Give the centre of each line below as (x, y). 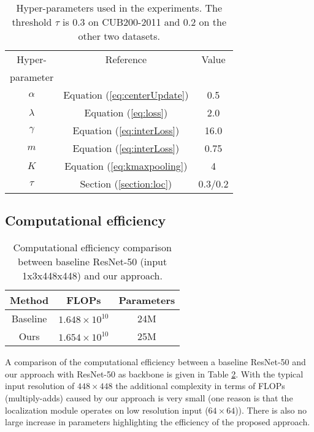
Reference (126, 59)
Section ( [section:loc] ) (126, 184)
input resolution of (40, 386)
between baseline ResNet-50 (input (93, 262)
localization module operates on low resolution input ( (107, 410)
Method (29, 300)
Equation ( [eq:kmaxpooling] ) (126, 166)
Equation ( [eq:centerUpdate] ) (126, 95)
